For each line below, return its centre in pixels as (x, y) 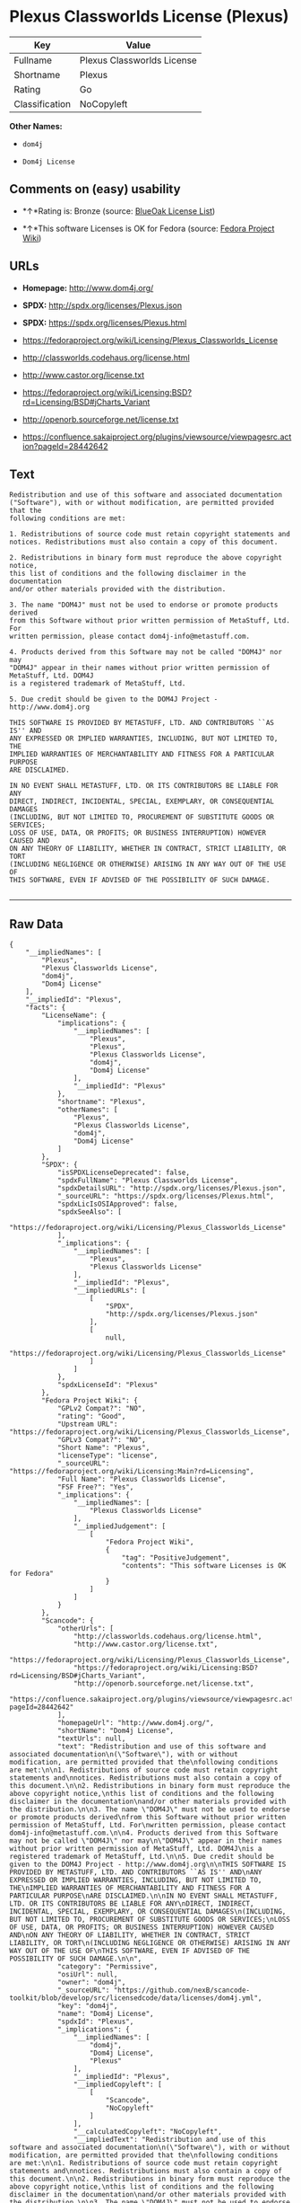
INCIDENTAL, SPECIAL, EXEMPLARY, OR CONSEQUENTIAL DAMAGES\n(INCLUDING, (148, 1912)
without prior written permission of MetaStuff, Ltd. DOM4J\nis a (136, 1849)
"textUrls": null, (91, 1739)
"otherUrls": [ (86, 1629)
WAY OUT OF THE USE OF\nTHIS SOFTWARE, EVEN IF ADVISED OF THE (130, 1951)
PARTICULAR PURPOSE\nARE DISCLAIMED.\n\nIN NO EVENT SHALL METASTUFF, (144, 1896)
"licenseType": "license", (107, 1456)
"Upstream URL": (87, 1424)
